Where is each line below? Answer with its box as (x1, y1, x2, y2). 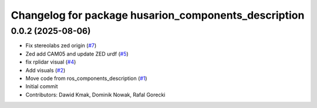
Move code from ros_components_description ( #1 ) (25, 75, 147, 82)
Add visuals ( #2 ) (25, 67, 66, 74)
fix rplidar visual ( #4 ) (25, 58, 76, 65)
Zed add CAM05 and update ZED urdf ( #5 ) (25, 50, 129, 57)
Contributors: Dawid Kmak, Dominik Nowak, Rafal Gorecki (25, 91, 166, 98)
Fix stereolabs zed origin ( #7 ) (25, 42, 97, 49)
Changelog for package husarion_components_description (11, 9, 305, 22)
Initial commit (25, 83, 58, 90)
